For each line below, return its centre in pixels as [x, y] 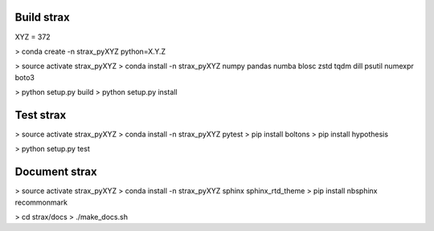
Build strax [42, 17]
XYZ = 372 [33, 37]
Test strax [41, 115]
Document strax [56, 172]
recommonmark [41, 202]
